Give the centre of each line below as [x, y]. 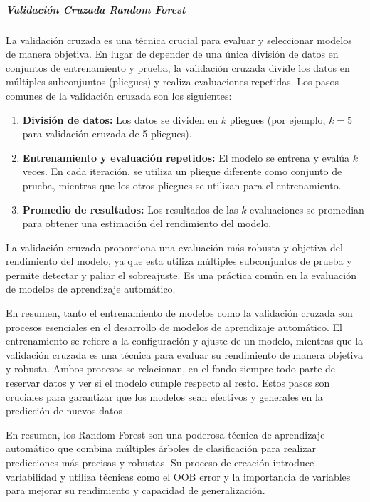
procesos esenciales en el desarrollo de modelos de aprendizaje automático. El [174, 326]
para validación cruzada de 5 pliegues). [107, 134]
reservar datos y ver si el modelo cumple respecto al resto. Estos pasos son [168, 383]
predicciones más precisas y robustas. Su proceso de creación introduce [160, 462]
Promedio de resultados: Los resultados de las [130, 209]
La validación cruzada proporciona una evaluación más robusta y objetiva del [174, 247]
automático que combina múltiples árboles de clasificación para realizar [161, 448]
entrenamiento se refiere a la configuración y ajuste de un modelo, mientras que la [185, 341]
